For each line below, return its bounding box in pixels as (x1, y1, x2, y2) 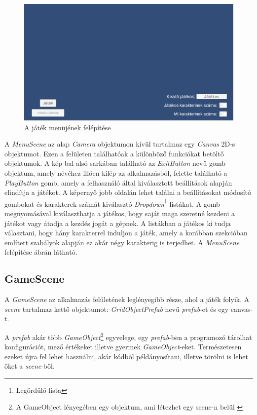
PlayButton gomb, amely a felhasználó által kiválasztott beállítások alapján (4, 177, 232, 188)
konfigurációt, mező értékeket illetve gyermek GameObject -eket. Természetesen (4, 341, 242, 352)
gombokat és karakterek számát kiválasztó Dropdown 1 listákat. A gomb (4, 197, 220, 209)
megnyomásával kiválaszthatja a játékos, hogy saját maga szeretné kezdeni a (4, 208, 235, 219)
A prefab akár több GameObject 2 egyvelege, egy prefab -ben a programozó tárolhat (4, 330, 252, 342)
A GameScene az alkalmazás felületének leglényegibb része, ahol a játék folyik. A (4, 294, 250, 304)
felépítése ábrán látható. (4, 247, 77, 257)
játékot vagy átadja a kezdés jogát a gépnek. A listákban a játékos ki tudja (4, 218, 231, 228)
